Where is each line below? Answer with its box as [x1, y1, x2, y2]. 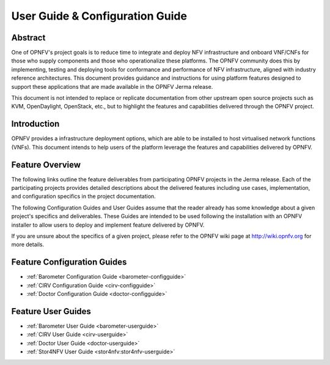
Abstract [11, 32, 46, 43]
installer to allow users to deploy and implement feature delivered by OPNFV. [11, 221, 205, 228]
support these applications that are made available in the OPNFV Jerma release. [11, 83, 213, 90]
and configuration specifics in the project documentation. [11, 193, 156, 200]
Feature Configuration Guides [11, 257, 127, 268]
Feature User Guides [11, 306, 92, 317]
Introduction [11, 119, 60, 129]
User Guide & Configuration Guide [11, 9, 188, 23]
